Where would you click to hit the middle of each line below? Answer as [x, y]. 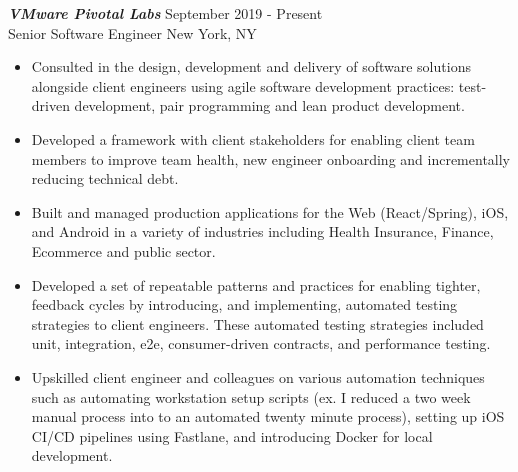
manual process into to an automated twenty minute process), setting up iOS [268, 416]
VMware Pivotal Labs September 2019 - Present [165, 13]
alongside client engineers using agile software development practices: [243, 85]
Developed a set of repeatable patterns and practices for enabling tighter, [256, 284]
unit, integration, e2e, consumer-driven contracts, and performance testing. [261, 343]
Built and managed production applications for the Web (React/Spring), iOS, [270, 211]
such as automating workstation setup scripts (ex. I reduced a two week [251, 396]
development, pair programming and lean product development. [269, 105]
